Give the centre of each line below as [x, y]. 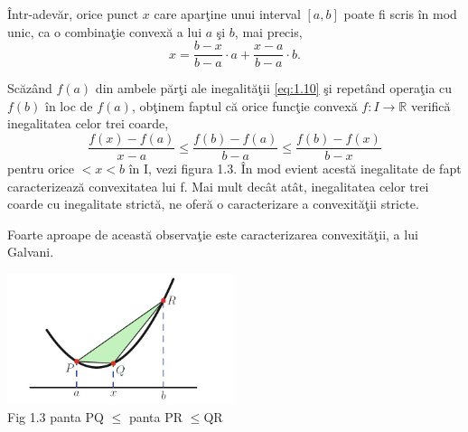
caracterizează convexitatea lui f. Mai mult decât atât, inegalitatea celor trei [218, 186]
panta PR [156, 416]
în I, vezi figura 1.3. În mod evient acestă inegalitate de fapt [295, 169]
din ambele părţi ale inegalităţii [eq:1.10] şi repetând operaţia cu [274, 88]
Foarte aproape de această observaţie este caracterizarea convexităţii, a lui [213, 234]
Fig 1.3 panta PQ [56, 416]
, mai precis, [268, 31]
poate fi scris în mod [400, 14]
